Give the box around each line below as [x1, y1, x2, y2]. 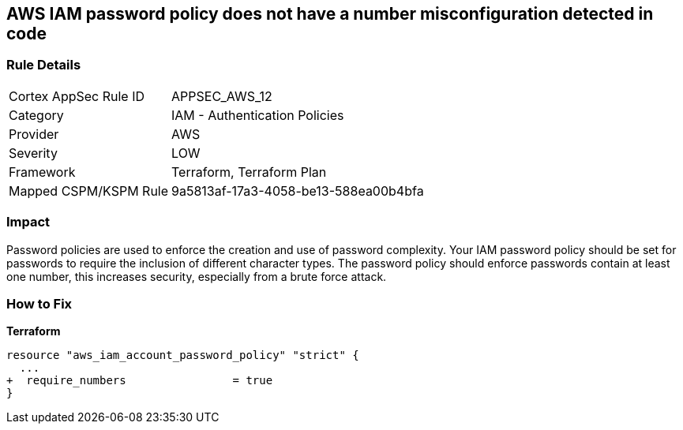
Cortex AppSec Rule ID [9, 88, 145, 104]
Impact [6, 214, 51, 230]
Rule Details [6, 57, 81, 73]
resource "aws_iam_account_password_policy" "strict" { [6, 349, 359, 362]
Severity [9, 144, 58, 161]
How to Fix [6, 295, 73, 312]
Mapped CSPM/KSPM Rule [9, 182, 169, 199]
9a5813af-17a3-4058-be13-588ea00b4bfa [171, 182, 424, 199]
